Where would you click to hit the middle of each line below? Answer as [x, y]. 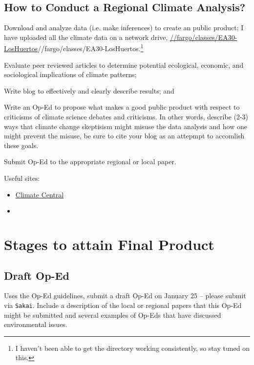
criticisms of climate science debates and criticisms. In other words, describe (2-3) [126, 117]
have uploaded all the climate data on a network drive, [86, 37]
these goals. [21, 145]
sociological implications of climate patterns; [70, 74]
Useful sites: [22, 178]
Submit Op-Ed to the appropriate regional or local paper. [90, 162]
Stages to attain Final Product [109, 244]
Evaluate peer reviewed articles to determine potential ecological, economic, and [124, 65]
